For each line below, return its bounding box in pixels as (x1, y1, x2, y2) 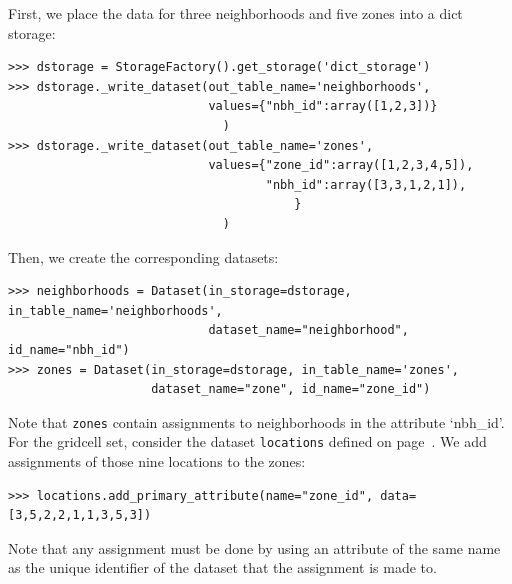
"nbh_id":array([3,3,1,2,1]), (265, 177, 467, 192)
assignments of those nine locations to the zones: (8, 451, 306, 471)
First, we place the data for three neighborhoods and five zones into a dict (8, 3, 463, 23)
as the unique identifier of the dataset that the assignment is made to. (8, 557, 437, 578)
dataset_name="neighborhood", (208, 323, 409, 338)
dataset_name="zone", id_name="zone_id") (151, 382, 431, 397)
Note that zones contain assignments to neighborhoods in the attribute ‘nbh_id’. (8, 411, 505, 432)
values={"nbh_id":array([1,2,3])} (208, 99, 438, 114)
